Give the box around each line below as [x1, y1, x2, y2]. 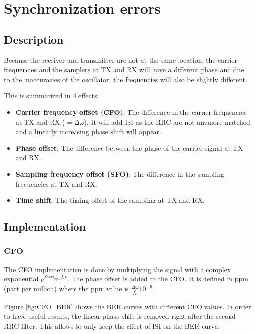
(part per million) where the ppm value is [4, 283, 129, 294]
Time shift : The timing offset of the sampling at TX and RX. [15, 195, 204, 205]
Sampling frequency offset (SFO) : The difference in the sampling [15, 168, 224, 179]
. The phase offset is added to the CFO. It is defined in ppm [67, 274, 249, 284]
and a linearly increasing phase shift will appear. [15, 126, 161, 137]
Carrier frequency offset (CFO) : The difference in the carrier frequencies [15, 107, 247, 117]
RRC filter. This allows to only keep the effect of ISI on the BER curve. [4, 320, 220, 331]
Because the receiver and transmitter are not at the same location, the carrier [4, 55, 237, 65]
